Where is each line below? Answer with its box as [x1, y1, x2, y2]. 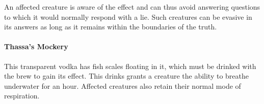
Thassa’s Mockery [4, 41, 68, 52]
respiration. [4, 90, 40, 101]
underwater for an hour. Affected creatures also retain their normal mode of [4, 80, 241, 91]
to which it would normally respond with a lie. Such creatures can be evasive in [4, 11, 252, 22]
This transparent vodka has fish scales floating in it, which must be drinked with [4, 60, 256, 71]
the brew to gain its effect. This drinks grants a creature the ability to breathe [4, 71, 249, 81]
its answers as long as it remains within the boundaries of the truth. [4, 21, 217, 32]
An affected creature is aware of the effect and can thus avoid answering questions [4, 2, 260, 12]
